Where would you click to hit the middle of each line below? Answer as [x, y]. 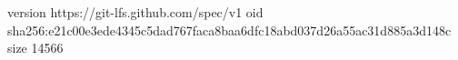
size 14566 [35, 48]
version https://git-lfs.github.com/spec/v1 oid [135, 12]
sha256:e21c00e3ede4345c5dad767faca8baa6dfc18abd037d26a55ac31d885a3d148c [229, 30]
